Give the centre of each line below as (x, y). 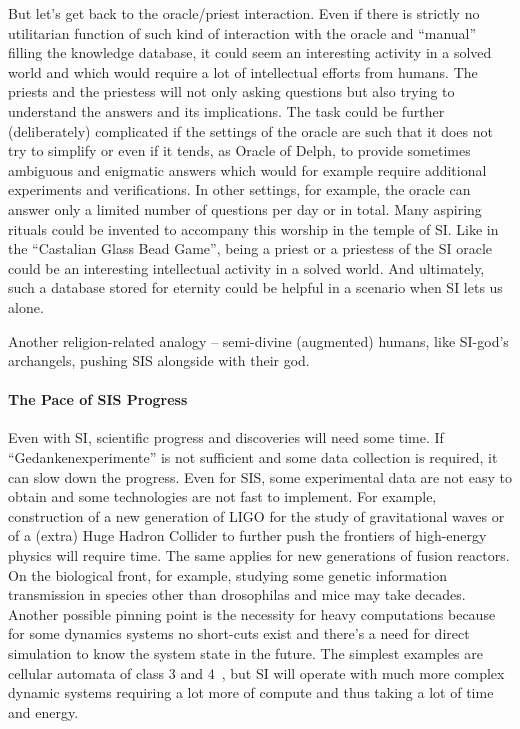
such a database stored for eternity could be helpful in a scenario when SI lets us (255, 287)
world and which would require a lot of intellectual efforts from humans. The (243, 71)
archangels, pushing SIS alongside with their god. (159, 360)
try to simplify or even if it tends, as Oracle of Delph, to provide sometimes (239, 150)
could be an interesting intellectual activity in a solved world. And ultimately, (246, 267)
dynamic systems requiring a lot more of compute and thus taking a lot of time (251, 692)
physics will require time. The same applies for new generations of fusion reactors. (259, 555)
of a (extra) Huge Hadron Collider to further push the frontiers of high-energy (247, 535)
